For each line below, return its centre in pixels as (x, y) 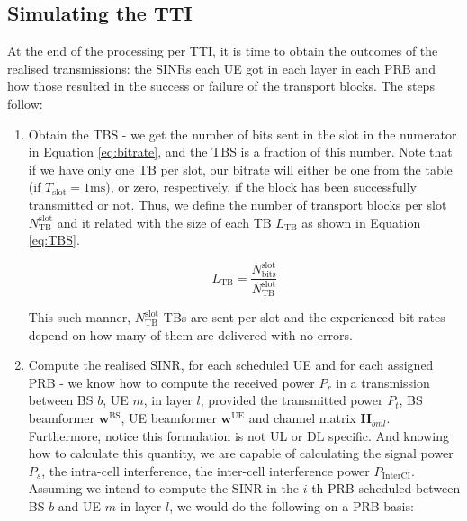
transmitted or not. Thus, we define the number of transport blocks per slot (238, 204)
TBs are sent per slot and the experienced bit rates (304, 317)
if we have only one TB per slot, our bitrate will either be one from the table (240, 169)
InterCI (396, 476)
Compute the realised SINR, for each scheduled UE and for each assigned (231, 365)
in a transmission (383, 382)
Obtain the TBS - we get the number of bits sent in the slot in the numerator (242, 134)
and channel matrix (302, 418)
